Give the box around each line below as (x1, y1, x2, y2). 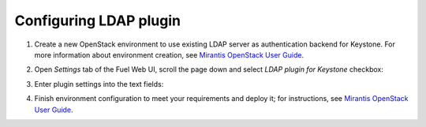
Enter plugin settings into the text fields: (34, 79, 164, 88)
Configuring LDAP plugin (14, 12, 181, 29)
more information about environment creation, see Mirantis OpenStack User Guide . (34, 50, 304, 59)
